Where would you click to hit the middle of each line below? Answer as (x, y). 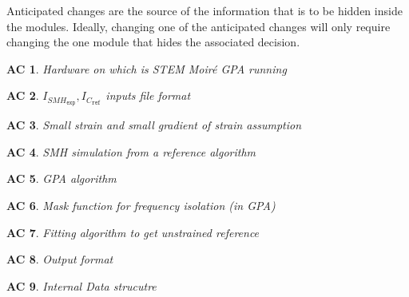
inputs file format (148, 95)
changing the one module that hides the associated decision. (153, 42)
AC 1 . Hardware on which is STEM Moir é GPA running (147, 68)
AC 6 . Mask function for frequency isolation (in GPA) (141, 206)
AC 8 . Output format (60, 259)
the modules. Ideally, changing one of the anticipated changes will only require (199, 26)
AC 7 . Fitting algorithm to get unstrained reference (133, 232)
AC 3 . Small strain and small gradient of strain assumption (154, 125)
